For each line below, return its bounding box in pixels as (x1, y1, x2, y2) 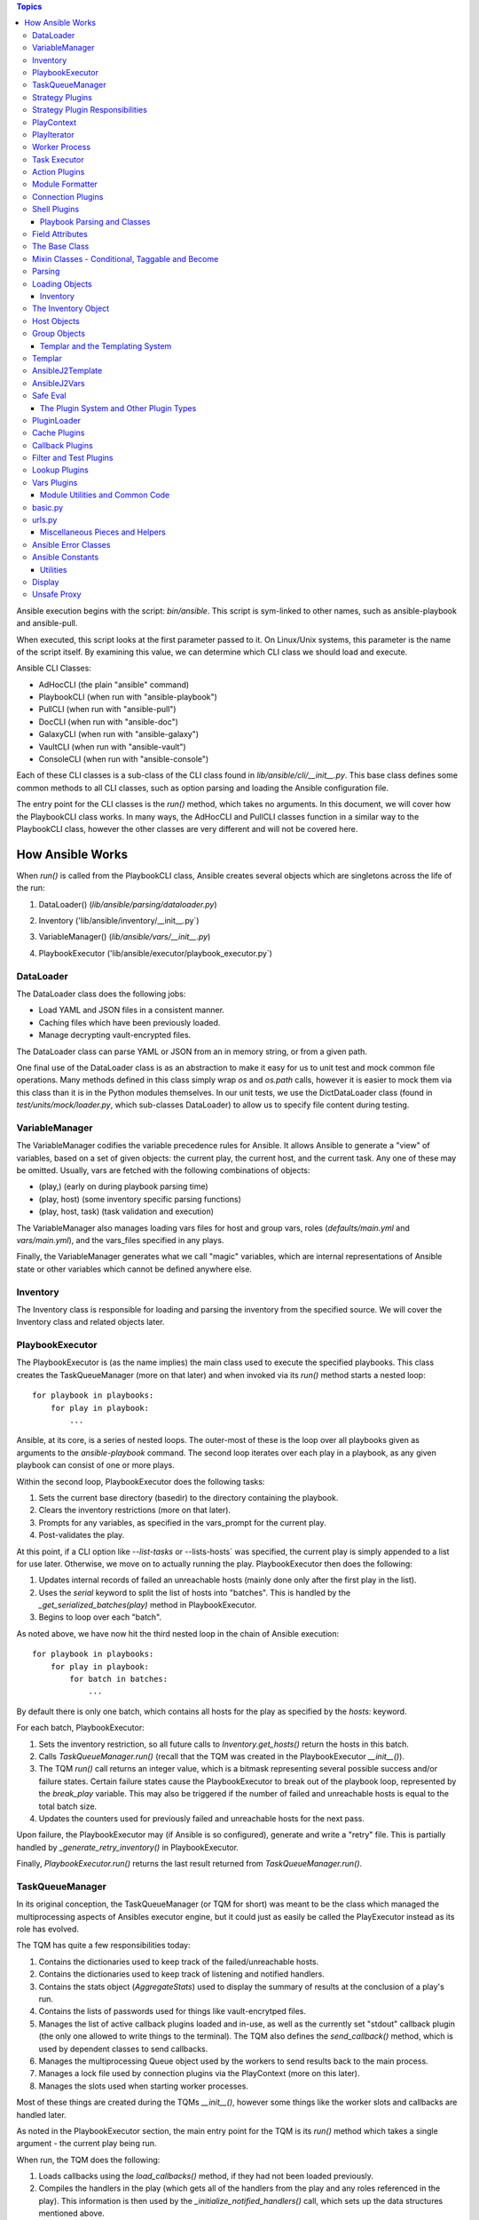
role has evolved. (16, 1923, 80, 1935)
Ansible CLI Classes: (16, 662, 92, 674)
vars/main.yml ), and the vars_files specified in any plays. (16, 1235, 224, 1245)
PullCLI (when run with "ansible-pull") (38, 704, 177, 715)
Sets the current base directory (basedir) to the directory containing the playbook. (38, 1492, 339, 1502)
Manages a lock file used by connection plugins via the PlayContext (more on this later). (38, 2068, 360, 2079)
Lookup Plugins (32, 464, 89, 475)
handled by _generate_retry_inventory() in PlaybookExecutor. (16, 1842, 239, 1852)
